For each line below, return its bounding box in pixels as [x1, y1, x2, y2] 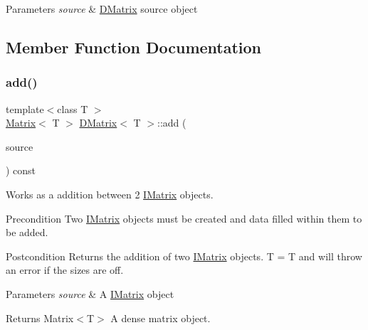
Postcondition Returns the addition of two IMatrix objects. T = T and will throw [6, 248, 362, 263]
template [6, 101, 44, 116]
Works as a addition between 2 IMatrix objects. [6, 186, 214, 201]
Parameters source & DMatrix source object [6, 1, 198, 16]
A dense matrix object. [110, 310, 211, 325]
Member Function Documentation [6, 36, 262, 58]
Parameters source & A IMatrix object [6, 286, 174, 301]
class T [57, 101, 88, 116]
